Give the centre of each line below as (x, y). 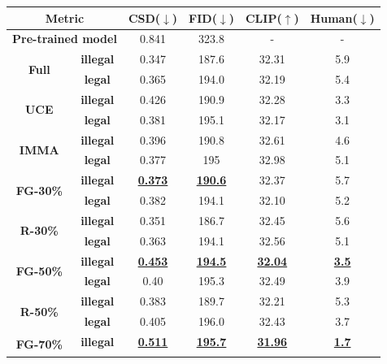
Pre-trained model (65, 39)
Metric (65, 17)
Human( (334, 17)
